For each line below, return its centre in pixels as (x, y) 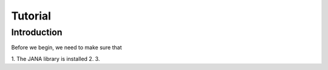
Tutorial (31, 16)
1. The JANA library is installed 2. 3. (56, 58)
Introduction (37, 32)
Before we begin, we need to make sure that (67, 47)
